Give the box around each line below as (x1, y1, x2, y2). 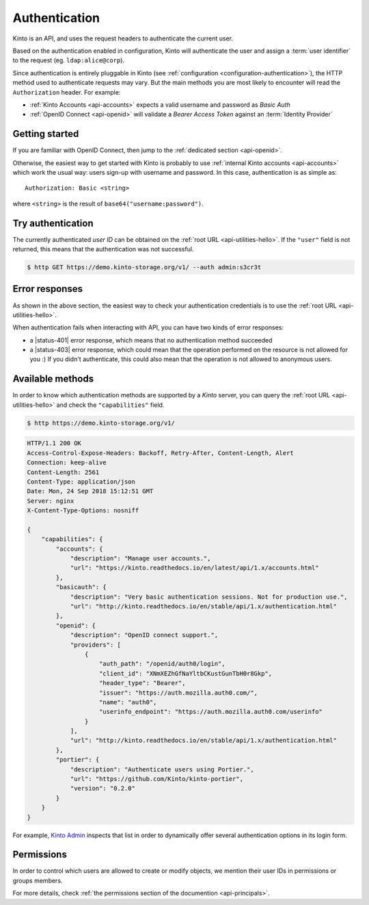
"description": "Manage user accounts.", (70, 555, 211, 562)
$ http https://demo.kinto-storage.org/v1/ (27, 419, 176, 427)
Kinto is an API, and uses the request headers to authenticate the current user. (12, 34, 234, 42)
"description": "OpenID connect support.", (70, 631, 219, 639)
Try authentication (12, 217, 94, 229)
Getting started (12, 128, 79, 140)
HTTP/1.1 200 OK (27, 439, 82, 447)
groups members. (12, 876, 63, 884)
